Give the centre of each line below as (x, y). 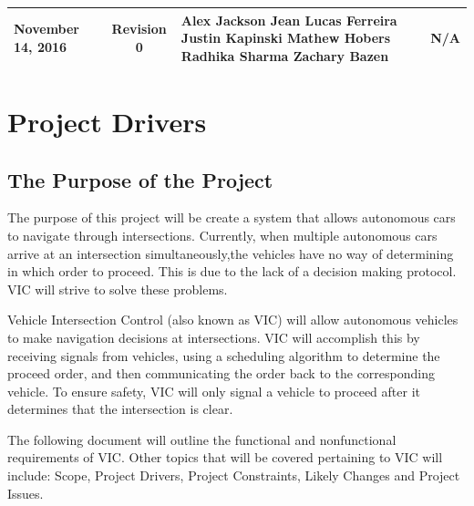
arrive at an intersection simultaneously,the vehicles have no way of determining (231, 253)
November (47, 29)
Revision (139, 29)
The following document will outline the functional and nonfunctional (202, 439)
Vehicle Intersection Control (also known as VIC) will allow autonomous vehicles (233, 320)
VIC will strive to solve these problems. (118, 289)
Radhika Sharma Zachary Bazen (285, 55)
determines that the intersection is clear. (120, 409)
